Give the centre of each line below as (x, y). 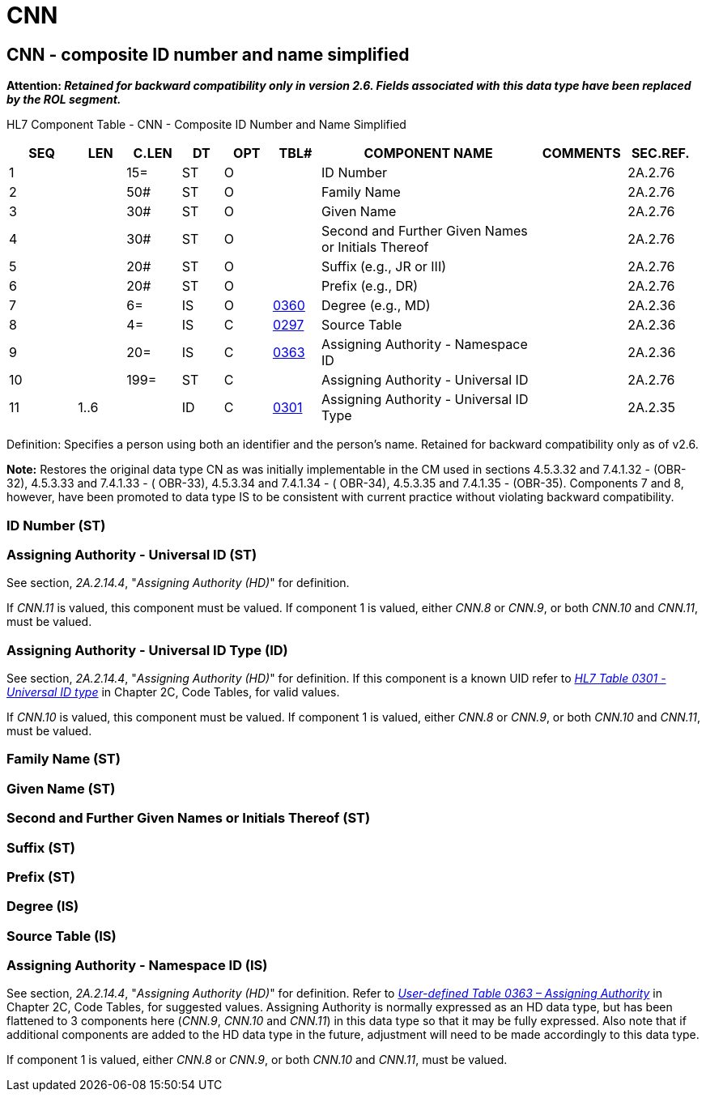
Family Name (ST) (64, 759)
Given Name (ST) (61, 788)
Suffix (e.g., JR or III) (384, 267)
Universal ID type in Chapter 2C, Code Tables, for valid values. (173, 692)
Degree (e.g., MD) (376, 306)
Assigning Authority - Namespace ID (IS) (137, 966)
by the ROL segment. (64, 100)
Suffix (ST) (41, 847)
